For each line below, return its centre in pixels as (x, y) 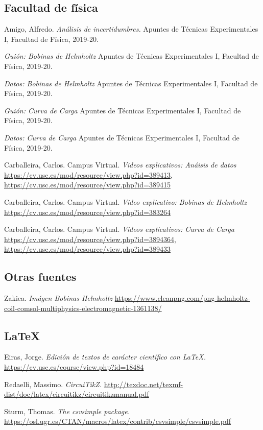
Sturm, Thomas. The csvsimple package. (67, 411)
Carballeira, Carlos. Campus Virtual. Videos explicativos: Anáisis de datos (120, 165)
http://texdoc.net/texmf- (144, 384)
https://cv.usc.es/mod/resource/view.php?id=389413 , (88, 174)
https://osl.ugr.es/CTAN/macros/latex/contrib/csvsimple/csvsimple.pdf (118, 421)
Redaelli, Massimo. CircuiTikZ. (53, 384)
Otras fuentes (40, 277)
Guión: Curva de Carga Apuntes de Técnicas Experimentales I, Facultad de (123, 110)
